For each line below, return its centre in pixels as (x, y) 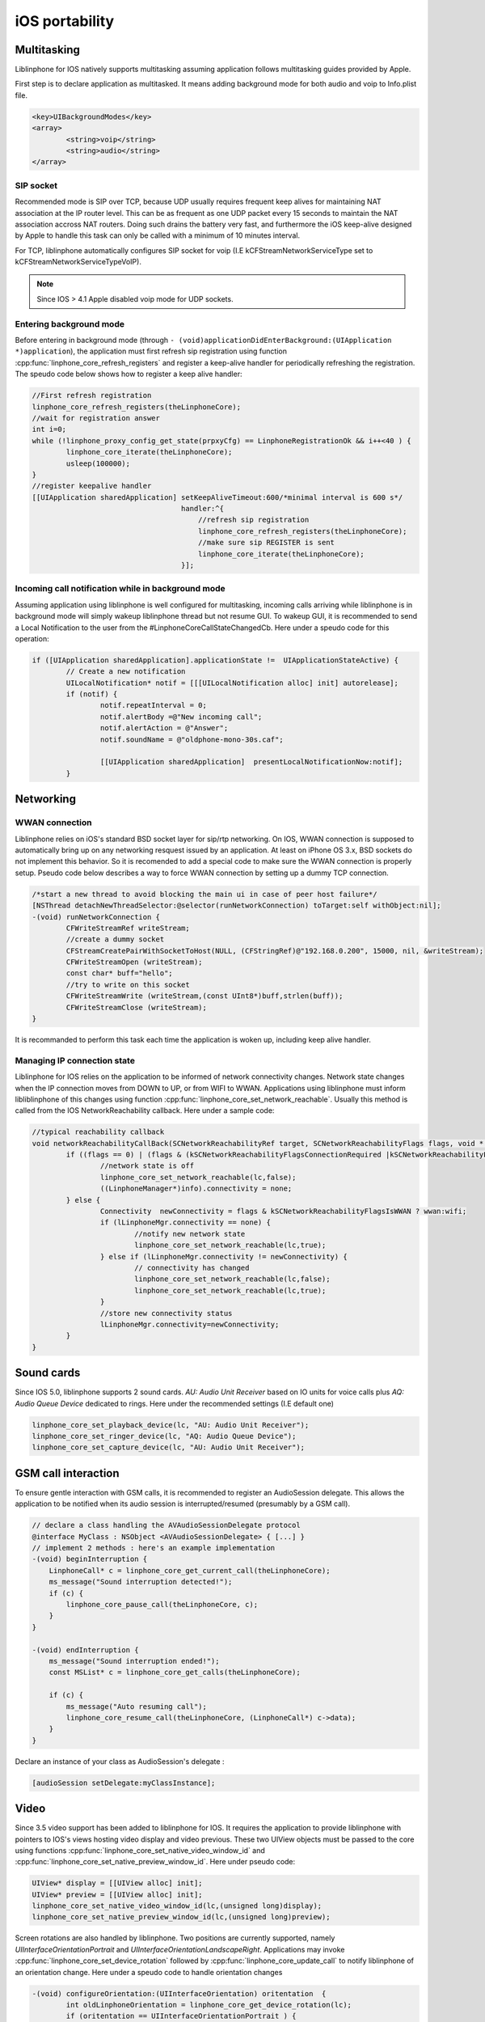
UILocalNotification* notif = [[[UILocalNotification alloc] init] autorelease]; (232, 683)
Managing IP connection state (75, 1060)
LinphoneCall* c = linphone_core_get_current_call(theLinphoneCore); (190, 1570)
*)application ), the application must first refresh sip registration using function (151, 351)
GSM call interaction (67, 1473)
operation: (32, 638)
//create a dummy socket (115, 939)
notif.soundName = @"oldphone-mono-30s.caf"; (192, 739)
